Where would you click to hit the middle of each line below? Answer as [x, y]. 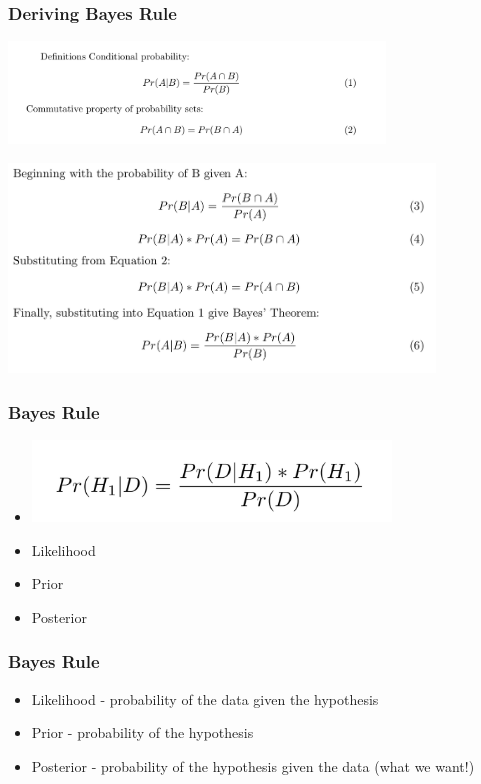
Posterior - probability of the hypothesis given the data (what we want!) [253, 765]
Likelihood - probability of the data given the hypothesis [205, 698]
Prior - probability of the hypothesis [142, 732]
